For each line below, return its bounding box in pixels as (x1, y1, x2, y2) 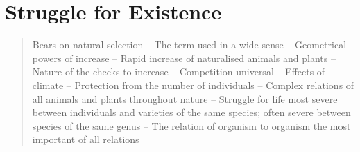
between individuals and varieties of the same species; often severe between (32, 105, 351, 120)
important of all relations (32, 132, 139, 146)
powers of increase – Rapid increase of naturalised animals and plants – (32, 50, 336, 65)
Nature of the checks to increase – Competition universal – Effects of (32, 64, 325, 79)
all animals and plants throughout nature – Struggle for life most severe (32, 91, 338, 106)
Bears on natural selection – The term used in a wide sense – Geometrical (32, 37, 347, 52)
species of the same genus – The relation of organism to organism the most (32, 118, 351, 133)
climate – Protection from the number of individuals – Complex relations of (32, 77, 354, 92)
